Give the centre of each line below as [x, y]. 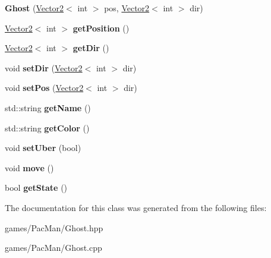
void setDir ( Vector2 [44, 67]
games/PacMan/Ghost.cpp [53, 248]
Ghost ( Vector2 [34, 8]
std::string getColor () [47, 128]
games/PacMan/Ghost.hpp [54, 227]
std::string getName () [48, 107]
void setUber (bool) [43, 148]
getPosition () [101, 28]
